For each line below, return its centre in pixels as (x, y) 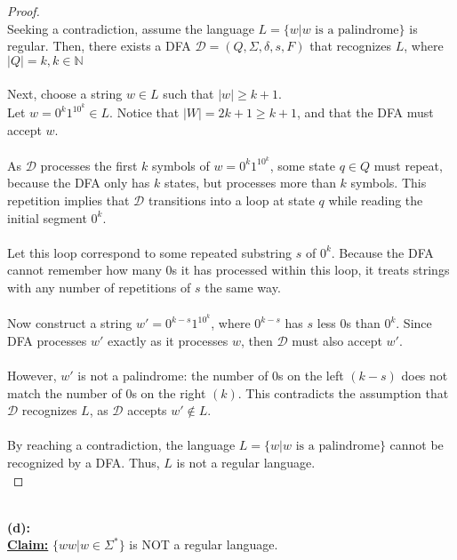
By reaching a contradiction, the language (121, 445)
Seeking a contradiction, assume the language (131, 28)
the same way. (243, 288)
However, (32, 376)
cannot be (417, 445)
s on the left (311, 376)
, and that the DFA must (365, 112)
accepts (147, 410)
